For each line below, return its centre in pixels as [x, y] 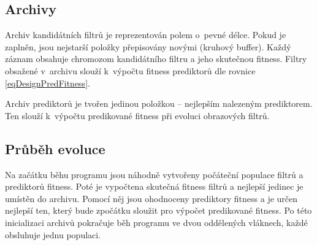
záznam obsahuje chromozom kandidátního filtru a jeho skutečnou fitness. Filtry [156, 59]
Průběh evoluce [55, 148]
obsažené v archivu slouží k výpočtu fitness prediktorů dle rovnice [130, 70]
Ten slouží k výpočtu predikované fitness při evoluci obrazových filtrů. [137, 115]
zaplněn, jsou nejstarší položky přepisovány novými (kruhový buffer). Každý [148, 46]
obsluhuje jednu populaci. [53, 234]
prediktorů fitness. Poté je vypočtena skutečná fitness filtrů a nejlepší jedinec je [154, 186]
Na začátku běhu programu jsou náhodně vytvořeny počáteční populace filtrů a [154, 174]
